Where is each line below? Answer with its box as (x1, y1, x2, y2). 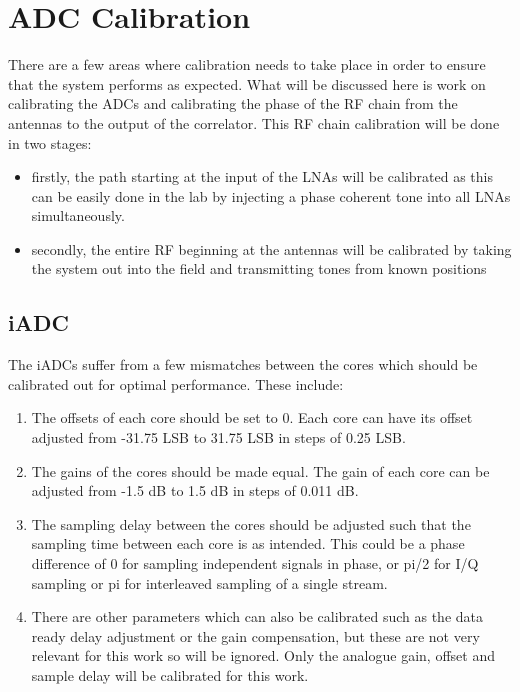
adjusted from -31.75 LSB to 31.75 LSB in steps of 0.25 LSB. (31, 427, 406, 448)
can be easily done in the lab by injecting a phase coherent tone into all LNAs (31, 185, 511, 206)
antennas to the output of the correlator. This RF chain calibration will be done (8, 112, 500, 133)
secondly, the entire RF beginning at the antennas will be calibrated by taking (31, 238, 512, 259)
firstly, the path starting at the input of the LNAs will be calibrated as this (31, 166, 493, 187)
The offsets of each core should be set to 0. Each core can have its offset (31, 407, 473, 428)
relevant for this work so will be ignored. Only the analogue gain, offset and (31, 645, 495, 666)
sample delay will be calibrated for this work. (31, 664, 309, 685)
